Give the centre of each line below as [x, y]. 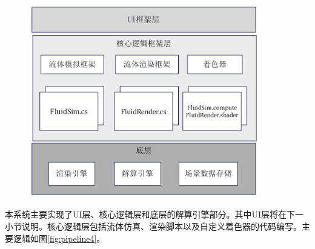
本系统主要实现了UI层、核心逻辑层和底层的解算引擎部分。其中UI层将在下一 [154, 214]
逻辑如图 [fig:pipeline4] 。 [59, 238]
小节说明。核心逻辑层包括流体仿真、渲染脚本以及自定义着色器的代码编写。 [153, 226]
